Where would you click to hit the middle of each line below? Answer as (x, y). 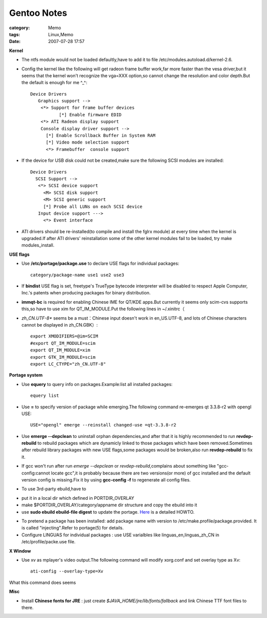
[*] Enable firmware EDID (90, 115)
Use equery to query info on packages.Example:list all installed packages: (97, 384)
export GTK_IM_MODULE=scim (63, 357)
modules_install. (38, 245)
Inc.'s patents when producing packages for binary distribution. (86, 293)
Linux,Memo (61, 34)
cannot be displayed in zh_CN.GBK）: (60, 325)
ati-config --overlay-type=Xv (67, 571)
